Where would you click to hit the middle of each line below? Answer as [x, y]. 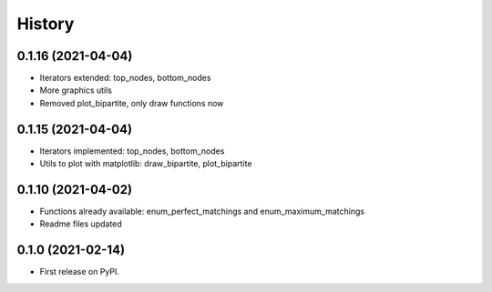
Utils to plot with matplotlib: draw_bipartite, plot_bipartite [146, 164]
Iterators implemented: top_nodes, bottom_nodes [132, 151]
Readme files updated [81, 224]
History [46, 24]
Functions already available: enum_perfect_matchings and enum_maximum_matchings [202, 211]
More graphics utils [76, 90]
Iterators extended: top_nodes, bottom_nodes [125, 78]
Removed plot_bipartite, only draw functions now [132, 103]
